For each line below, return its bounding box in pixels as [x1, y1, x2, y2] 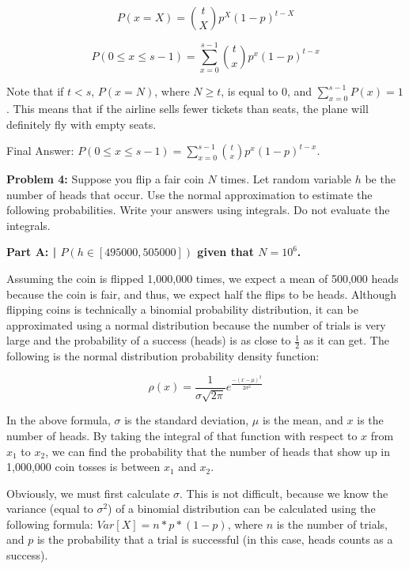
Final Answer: [6, 142, 74, 159]
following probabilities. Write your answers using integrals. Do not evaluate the [6, 202, 390, 218]
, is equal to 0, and [221, 83, 312, 100]
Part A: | [6, 243, 57, 260]
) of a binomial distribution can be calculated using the [108, 500, 376, 517]
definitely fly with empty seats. [6, 115, 157, 132]
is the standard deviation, [124, 412, 249, 428]
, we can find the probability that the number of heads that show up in [45, 443, 391, 459]
